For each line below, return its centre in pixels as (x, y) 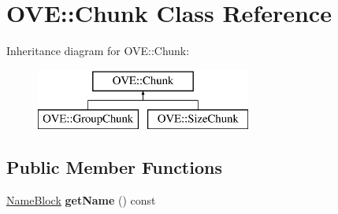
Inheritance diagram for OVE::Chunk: (98, 51)
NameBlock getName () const (81, 200)
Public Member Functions (114, 167)
